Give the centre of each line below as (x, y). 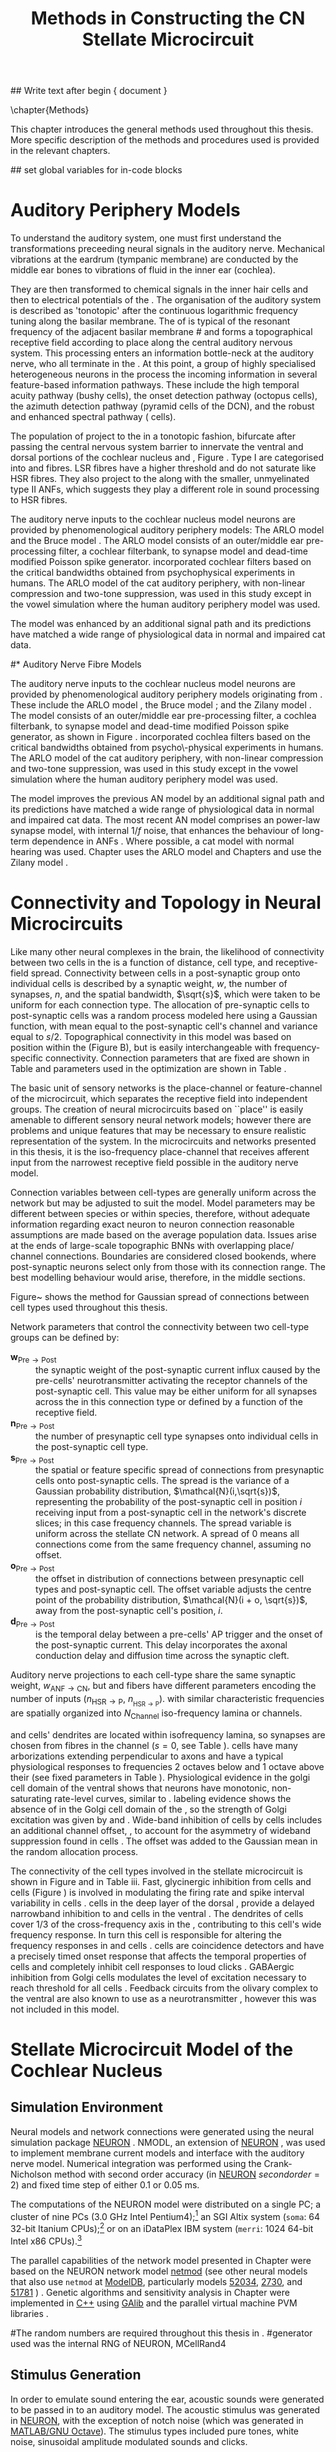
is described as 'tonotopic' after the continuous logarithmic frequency (154, 311)
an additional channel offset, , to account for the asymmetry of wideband (161, 1830)
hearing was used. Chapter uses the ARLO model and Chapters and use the (166, 852)
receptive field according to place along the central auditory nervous (151, 343)
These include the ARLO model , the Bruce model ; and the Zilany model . (161, 705)
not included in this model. (65, 2009)
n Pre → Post (32, 1424)
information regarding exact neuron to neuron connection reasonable (152, 1224)
